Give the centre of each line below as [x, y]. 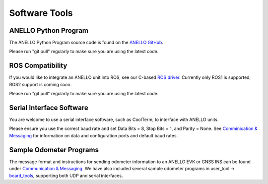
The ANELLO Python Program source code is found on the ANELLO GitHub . [86, 43]
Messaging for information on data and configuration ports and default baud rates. [94, 135]
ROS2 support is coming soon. [40, 84]
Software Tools [41, 13]
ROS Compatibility [38, 66]
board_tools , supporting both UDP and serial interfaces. [66, 176]
